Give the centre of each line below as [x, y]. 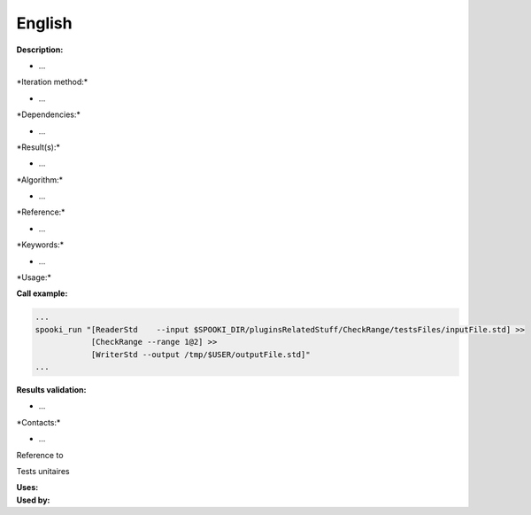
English [44, 23]
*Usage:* [34, 277]
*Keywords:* [40, 245]
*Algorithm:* [40, 179]
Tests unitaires [43, 471]
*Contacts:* [38, 422]
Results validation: [51, 389]
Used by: [33, 500]
